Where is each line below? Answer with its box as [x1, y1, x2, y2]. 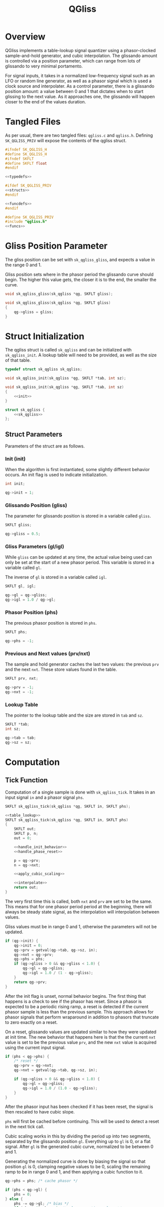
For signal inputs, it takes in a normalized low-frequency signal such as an [5, 72, 155, 78]
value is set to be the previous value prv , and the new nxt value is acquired [5, 1039, 157, 1045]
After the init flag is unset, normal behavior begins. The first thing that [5, 993, 146, 999]
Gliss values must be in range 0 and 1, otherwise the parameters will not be [5, 923, 157, 929]
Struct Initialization [5, 331, 84, 342]
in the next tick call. [5, 1124, 45, 1130]
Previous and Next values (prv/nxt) [5, 650, 90, 657]
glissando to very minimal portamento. [5, 63, 83, 69]
